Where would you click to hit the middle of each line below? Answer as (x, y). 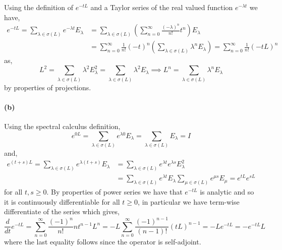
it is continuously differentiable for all (62, 201)
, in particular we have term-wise (189, 201)
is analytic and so (227, 191)
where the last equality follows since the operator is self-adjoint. (103, 242)
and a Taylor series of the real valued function (162, 7)
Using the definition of (39, 7)
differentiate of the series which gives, (62, 211)
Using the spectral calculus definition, (62, 126)
